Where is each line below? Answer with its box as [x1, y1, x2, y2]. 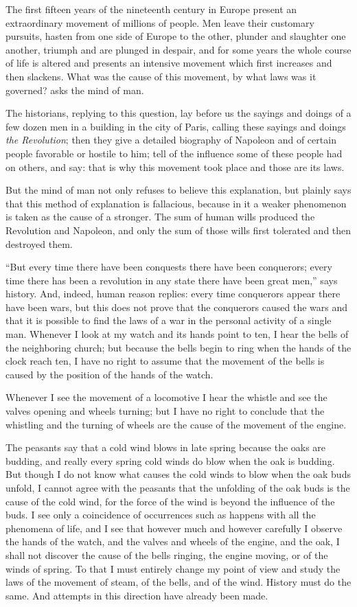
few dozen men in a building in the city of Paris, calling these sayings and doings [5, 119, 346, 133]
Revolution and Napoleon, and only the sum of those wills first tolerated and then [5, 222, 352, 237]
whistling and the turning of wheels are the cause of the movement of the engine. [5, 417, 347, 431]
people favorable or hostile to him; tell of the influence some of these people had [5, 146, 343, 160]
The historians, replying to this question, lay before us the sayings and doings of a [5, 106, 352, 120]
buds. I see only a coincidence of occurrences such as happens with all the [5, 507, 316, 522]
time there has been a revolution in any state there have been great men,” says [5, 273, 338, 287]
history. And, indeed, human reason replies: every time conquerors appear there [5, 286, 341, 301]
